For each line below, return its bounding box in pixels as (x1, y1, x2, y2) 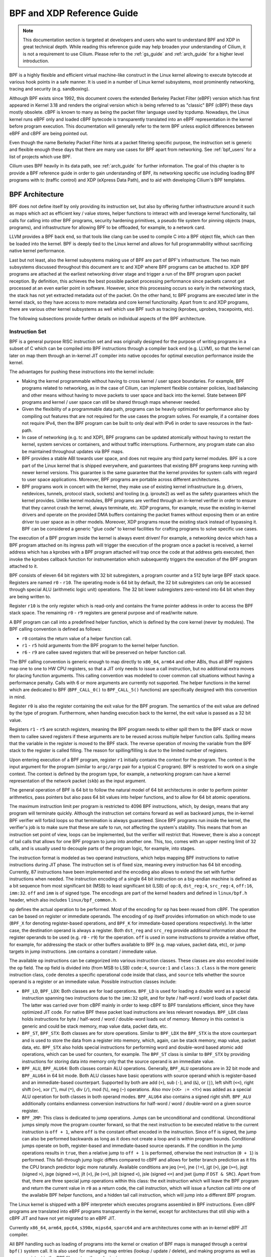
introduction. (23, 58, 50, 64)
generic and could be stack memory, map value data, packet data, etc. (22, 1023, 168, 1029)
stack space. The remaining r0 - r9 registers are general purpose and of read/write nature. (9, 610, 198, 616)
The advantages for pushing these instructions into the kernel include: (9, 369, 155, 375)
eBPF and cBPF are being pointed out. (9, 130, 88, 136)
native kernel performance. (9, 248, 66, 254)
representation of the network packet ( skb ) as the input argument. (9, 777, 147, 784)
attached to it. (9, 563, 38, 569)
